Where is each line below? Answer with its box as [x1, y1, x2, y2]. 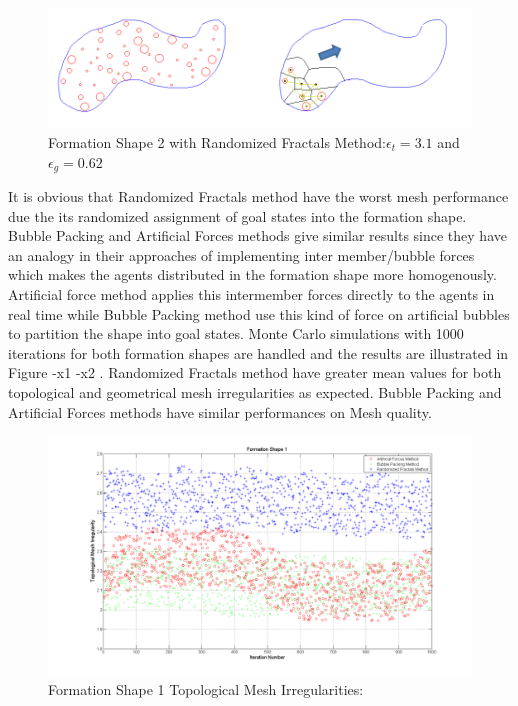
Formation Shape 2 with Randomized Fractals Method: [48, 131, 386, 152]
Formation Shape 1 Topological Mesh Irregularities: [48, 679, 364, 700]
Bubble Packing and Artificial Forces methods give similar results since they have [8, 225, 507, 246]
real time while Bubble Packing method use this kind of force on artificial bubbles [8, 303, 510, 324]
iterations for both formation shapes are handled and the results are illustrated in [8, 342, 509, 363]
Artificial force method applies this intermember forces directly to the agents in [8, 283, 495, 304]
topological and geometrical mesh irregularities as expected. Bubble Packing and [8, 381, 502, 402]
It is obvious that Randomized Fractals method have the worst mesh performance [8, 185, 509, 206]
